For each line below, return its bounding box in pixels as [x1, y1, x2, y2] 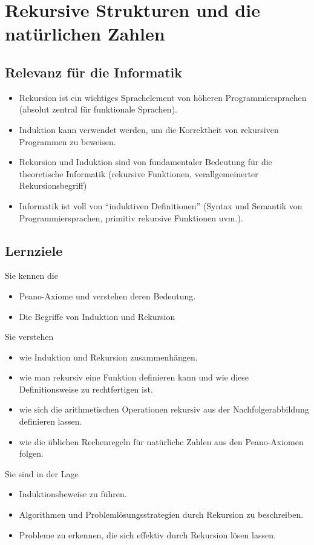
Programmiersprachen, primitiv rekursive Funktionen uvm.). [19, 211, 243, 224]
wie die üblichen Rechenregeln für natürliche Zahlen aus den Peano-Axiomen [19, 435, 304, 448]
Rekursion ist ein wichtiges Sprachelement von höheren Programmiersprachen [19, 91, 307, 103]
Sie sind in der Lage [5, 467, 79, 480]
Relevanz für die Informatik [5, 62, 182, 81]
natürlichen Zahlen [5, 21, 165, 46]
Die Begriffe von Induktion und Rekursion [19, 310, 175, 322]
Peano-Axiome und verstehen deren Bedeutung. [19, 289, 196, 302]
